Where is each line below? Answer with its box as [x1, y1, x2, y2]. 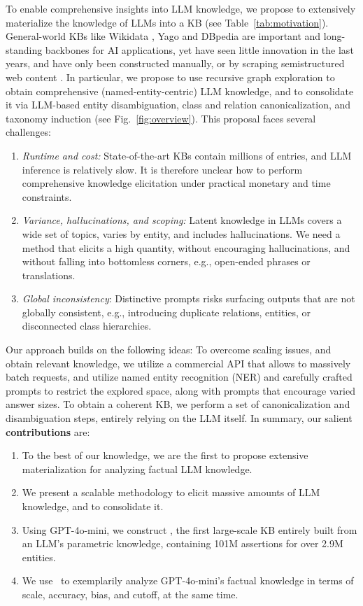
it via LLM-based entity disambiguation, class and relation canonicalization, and [6, 97, 351, 112]
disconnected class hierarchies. [22, 318, 152, 333]
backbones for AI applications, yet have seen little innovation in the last [45, 42, 354, 57]
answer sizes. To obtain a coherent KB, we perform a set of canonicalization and [6, 397, 350, 411]
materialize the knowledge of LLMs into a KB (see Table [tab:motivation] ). [6, 15, 329, 29]
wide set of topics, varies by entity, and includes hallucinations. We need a [22, 226, 341, 241]
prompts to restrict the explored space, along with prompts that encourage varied [6, 383, 355, 397]
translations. [22, 267, 76, 282]
